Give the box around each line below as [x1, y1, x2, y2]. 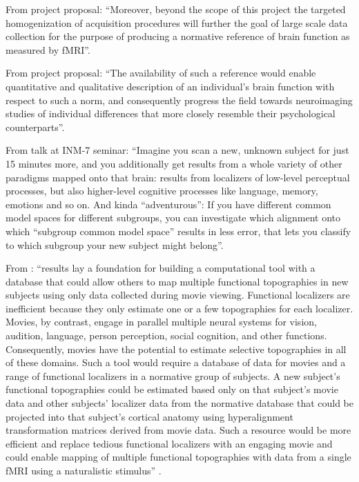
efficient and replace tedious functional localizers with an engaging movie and [6, 436, 333, 450]
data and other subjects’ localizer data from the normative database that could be [6, 396, 354, 410]
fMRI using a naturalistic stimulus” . [6, 463, 162, 477]
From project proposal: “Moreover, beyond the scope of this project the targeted [6, 2, 346, 16]
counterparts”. [6, 119, 65, 134]
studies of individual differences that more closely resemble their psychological [6, 106, 336, 121]
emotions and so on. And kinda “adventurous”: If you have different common [6, 197, 331, 211]
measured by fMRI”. [6, 42, 90, 57]
